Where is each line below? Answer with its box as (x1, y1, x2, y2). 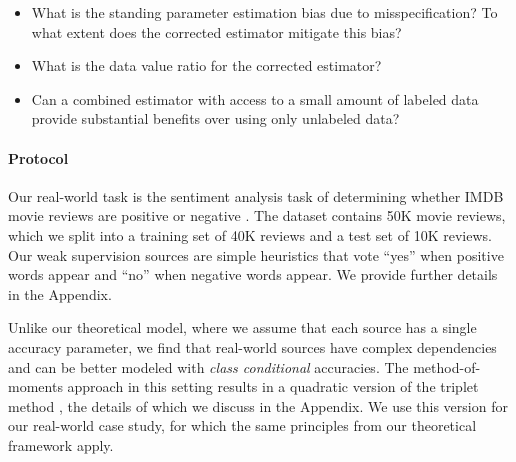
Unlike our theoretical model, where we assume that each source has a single (8, 317, 477, 338)
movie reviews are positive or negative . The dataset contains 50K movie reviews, (8, 205, 506, 226)
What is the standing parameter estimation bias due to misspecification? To (31, 2, 498, 22)
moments (8, 376, 63, 397)
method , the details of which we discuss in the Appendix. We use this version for (8, 395, 508, 416)
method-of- (413, 356, 481, 377)
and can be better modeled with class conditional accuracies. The (8, 356, 409, 377)
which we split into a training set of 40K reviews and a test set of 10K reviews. (8, 224, 492, 245)
